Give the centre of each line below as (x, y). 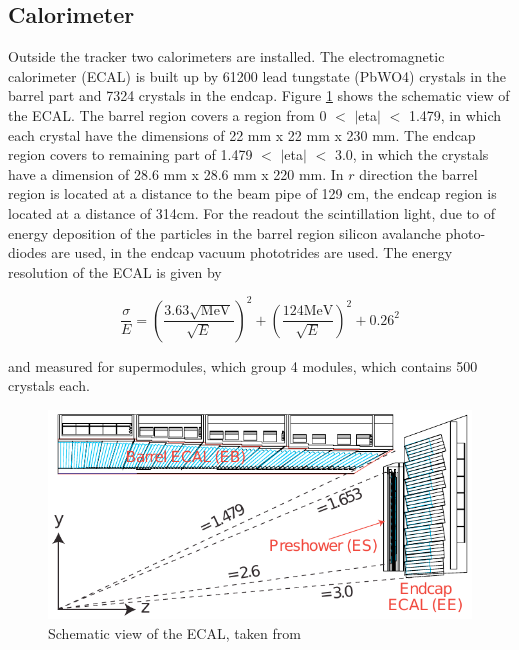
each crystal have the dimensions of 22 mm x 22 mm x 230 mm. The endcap (242, 134)
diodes (27, 252)
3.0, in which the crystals (411, 154)
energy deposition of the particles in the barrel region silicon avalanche (224, 232)
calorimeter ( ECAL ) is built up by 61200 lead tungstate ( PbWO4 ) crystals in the (257, 75)
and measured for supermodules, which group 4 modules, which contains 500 (243, 365)
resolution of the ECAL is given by (115, 271)
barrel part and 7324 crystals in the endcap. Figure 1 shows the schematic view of (259, 95)
